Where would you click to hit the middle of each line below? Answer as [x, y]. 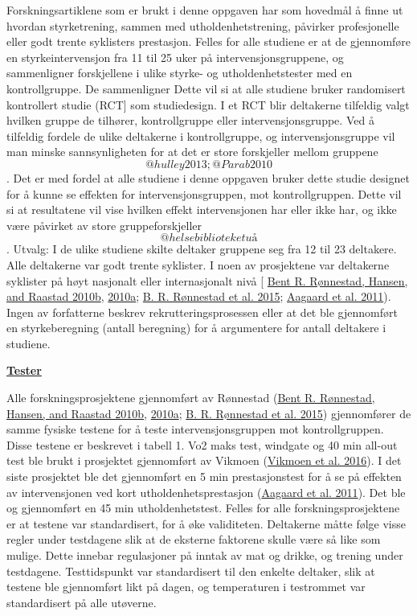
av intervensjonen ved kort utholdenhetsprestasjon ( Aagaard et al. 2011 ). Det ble [206, 492]
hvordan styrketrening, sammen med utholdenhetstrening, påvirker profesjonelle [203, 25]
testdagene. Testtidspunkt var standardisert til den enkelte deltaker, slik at [191, 571]
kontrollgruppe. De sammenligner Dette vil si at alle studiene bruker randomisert [206, 88]
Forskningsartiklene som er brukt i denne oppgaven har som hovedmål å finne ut [205, 10]
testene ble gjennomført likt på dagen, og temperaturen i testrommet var [186, 587]
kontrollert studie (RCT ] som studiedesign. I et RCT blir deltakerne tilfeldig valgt [208, 104]
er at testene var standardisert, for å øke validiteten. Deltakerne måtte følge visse [206, 523]
